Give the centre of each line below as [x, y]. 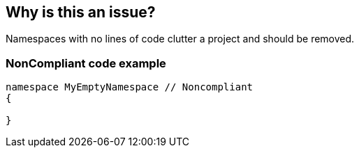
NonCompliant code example [86, 63]
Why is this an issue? [81, 12]
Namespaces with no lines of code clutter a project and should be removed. [180, 39]
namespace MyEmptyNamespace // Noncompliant [130, 87]
